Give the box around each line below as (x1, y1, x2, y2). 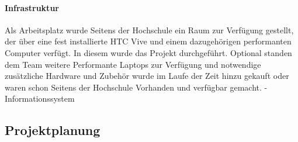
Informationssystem (5, 92, 75, 105)
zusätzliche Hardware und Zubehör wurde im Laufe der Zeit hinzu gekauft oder (5, 70, 289, 82)
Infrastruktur (5, 1, 59, 13)
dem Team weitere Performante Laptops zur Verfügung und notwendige (5, 58, 261, 70)
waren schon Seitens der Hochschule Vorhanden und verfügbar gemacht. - (5, 81, 268, 93)
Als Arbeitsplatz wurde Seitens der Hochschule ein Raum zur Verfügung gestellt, (5, 23, 294, 36)
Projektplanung (5, 121, 101, 139)
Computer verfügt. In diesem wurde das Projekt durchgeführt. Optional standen (5, 46, 292, 58)
